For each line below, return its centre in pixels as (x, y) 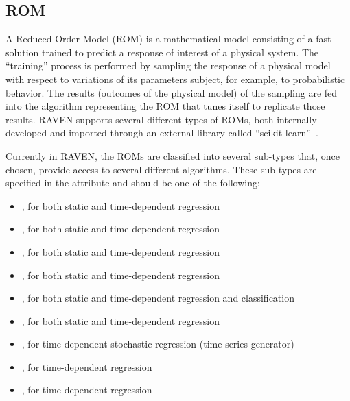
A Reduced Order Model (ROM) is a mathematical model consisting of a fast (168, 39)
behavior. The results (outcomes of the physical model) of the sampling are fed (172, 92)
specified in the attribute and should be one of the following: (133, 183)
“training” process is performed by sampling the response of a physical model (168, 65)
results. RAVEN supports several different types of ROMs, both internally (161, 119)
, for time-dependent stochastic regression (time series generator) (158, 344)
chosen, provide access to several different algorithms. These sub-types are (161, 169)
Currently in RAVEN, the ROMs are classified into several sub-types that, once (173, 155)
